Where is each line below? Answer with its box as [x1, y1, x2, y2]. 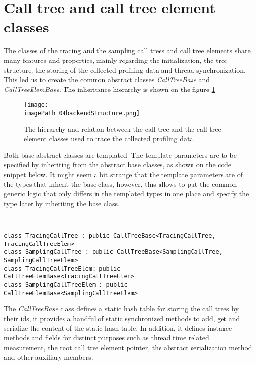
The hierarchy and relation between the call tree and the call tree [24, 123, 221, 134]
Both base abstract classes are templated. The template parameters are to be [4, 150, 237, 160]
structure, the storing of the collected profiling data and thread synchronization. [4, 64, 246, 75]
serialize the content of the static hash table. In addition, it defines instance [4, 323, 232, 333]
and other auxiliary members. [4, 352, 93, 362]
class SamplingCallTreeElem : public [4, 281, 128, 288]
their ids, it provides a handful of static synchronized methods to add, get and [4, 313, 240, 323]
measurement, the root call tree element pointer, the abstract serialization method [4, 342, 252, 352]
